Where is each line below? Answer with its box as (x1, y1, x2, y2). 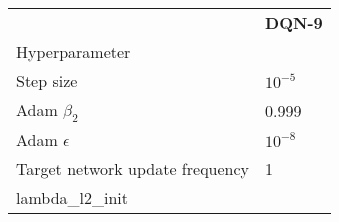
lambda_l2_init (16, 186, 129, 210)
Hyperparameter (16, 40, 131, 63)
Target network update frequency (16, 157, 250, 181)
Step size (16, 69, 78, 92)
